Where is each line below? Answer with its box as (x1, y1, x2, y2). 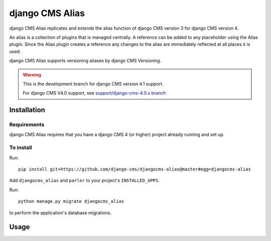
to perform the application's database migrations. (9, 209, 112, 216)
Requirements (9, 121, 45, 128)
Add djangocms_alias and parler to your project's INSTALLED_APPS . (9, 178, 160, 184)
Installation (9, 106, 45, 114)
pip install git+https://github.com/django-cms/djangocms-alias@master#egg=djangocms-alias (18, 166, 251, 172)
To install (9, 144, 32, 151)
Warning (23, 71, 41, 77)
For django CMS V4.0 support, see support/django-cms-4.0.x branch (23, 90, 166, 96)
